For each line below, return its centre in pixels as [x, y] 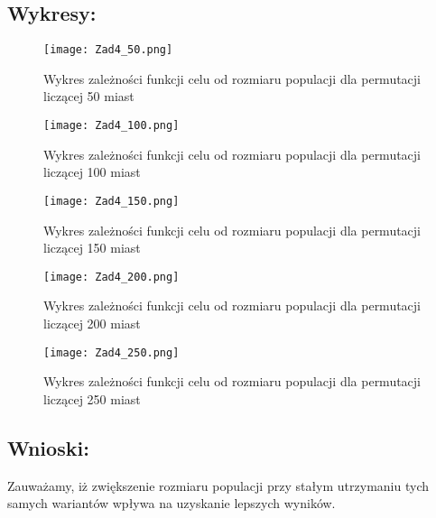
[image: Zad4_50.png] [108, 50]
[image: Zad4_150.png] [111, 201]
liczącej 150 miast [92, 248]
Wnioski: [48, 447]
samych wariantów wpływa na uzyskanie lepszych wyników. [172, 503]
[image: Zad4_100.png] [111, 126]
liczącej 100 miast [92, 172]
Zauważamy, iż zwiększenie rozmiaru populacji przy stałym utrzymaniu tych [218, 485]
